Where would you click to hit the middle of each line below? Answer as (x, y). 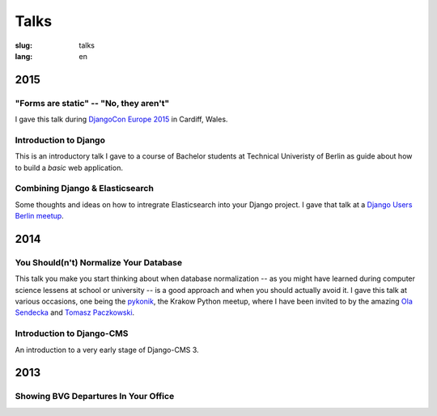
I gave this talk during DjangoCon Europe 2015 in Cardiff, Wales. (121, 119)
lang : (24, 56)
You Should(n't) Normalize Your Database (98, 262)
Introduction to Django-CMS (72, 333)
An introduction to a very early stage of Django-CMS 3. (107, 350)
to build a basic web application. (69, 168)
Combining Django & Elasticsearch (84, 189)
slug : (23, 45)
